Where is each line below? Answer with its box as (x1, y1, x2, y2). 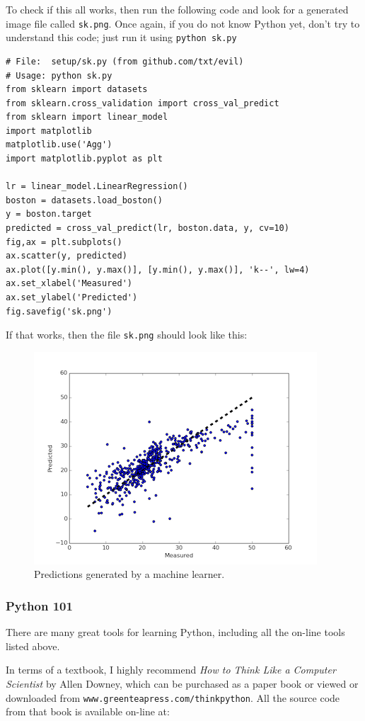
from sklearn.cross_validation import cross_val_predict (6, 98, 279, 108)
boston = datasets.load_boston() (6, 195, 163, 205)
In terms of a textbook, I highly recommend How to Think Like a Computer (6, 662, 336, 677)
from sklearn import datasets (6, 84, 148, 95)
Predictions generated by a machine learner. (34, 567, 225, 581)
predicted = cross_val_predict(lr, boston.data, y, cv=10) (6, 223, 289, 234)
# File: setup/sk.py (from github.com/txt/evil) (6, 56, 244, 67)
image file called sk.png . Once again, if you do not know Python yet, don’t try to (6, 16, 360, 30)
